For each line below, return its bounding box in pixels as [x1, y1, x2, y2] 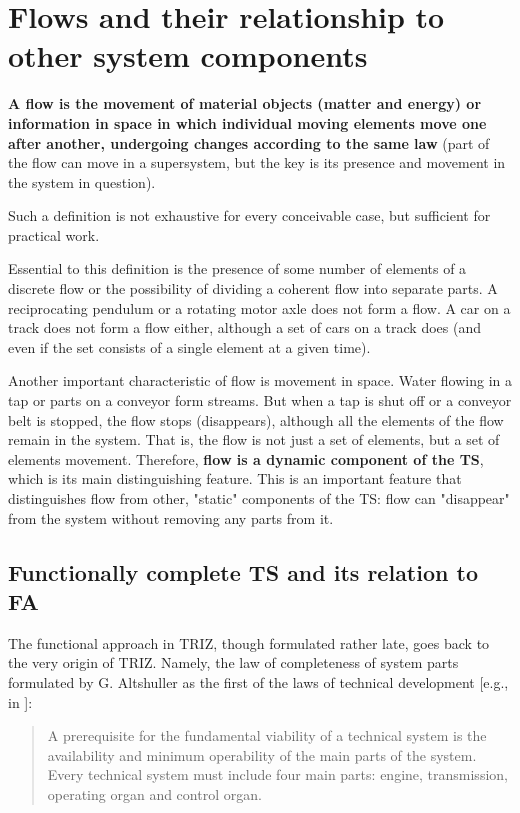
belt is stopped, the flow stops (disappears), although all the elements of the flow [8, 409, 504, 430]
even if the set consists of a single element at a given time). [8, 336, 371, 357]
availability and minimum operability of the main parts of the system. [47, 744, 477, 765]
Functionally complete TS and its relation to [8, 556, 478, 587]
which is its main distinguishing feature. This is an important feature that [8, 468, 462, 489]
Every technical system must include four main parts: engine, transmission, [47, 764, 508, 785]
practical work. [8, 224, 100, 245]
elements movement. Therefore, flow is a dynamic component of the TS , [8, 448, 484, 469]
